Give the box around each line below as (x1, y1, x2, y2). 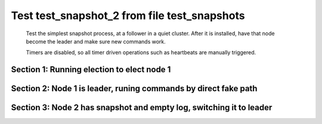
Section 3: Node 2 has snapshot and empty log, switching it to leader (11, 103, 273, 113)
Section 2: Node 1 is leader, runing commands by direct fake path (11, 83, 258, 94)
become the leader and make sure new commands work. (26, 38, 166, 45)
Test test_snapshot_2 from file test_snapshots (11, 9, 245, 22)
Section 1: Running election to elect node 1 (11, 64, 171, 75)
